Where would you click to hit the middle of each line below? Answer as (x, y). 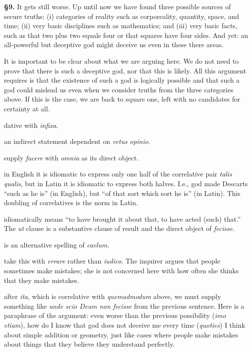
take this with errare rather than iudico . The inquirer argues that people (112, 261)
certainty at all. (27, 108)
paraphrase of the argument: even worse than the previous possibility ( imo (115, 315)
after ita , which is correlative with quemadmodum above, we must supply (113, 296)
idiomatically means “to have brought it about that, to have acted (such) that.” (122, 219)
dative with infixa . (31, 125)
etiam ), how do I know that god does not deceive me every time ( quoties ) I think (125, 325)
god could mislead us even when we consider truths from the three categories (119, 89)
